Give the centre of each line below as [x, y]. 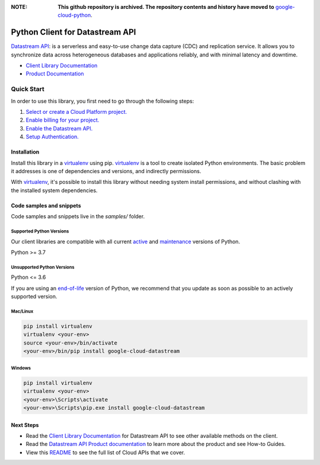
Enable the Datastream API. [59, 128]
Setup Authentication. [52, 137]
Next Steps [25, 425]
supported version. [34, 297]
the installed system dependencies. [54, 190]
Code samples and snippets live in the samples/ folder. [78, 216]
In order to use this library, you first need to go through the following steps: [103, 101]
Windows [21, 368]
